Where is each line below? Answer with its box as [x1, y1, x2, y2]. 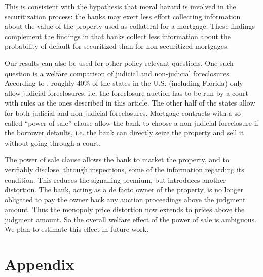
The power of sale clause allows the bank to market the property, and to [5, 154, 229, 165]
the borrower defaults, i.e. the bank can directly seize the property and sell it [5, 127, 244, 138]
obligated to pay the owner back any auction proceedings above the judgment [5, 194, 246, 204]
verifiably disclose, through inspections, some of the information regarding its [5, 164, 244, 175]
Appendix [5, 254, 74, 274]
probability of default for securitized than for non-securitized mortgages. [5, 41, 229, 51]
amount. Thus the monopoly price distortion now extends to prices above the [5, 204, 245, 215]
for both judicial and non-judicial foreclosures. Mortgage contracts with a [5, 107, 232, 118]
